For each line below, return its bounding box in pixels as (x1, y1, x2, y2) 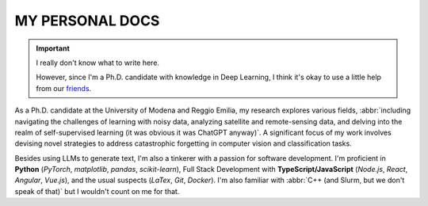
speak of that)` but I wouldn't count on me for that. (14, 186, 180, 196)
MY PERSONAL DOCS (14, 12, 160, 29)
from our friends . (36, 83, 92, 93)
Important (36, 44, 71, 53)
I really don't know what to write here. (36, 58, 160, 67)
